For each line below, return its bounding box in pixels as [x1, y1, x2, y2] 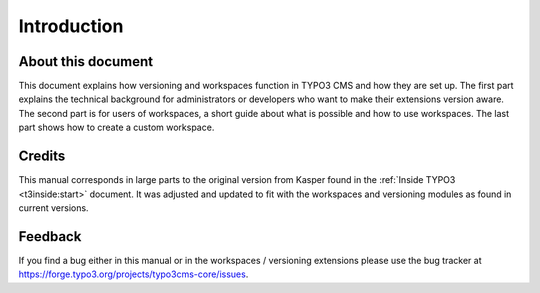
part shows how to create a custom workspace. [18, 121, 215, 134]
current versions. [18, 201, 89, 214]
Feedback [18, 228, 82, 245]
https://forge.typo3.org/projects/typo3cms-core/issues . [18, 268, 249, 280]
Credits [18, 148, 66, 165]
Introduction [18, 15, 124, 37]
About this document [18, 53, 154, 70]
